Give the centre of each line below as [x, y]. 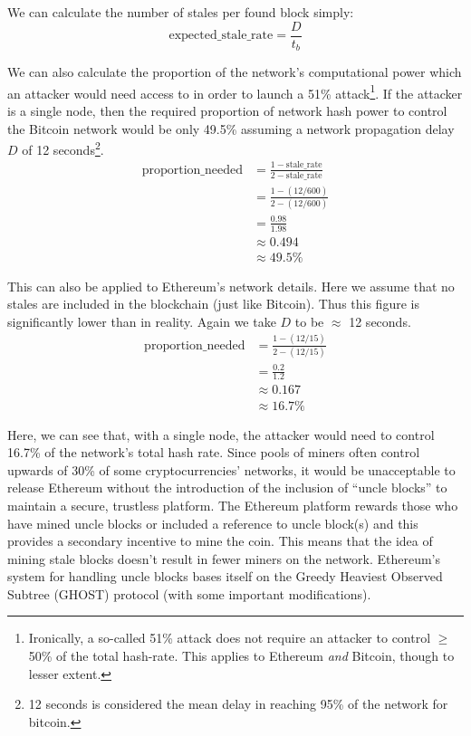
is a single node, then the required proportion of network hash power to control [227, 110]
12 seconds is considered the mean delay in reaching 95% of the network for [238, 704]
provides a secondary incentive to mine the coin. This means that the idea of [220, 541]
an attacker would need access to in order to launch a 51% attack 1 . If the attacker [235, 91]
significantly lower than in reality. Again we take [142, 321]
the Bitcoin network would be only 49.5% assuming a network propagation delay [231, 128]
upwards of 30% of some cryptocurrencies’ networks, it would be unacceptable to [231, 469]
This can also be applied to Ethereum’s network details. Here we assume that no [231, 286]
